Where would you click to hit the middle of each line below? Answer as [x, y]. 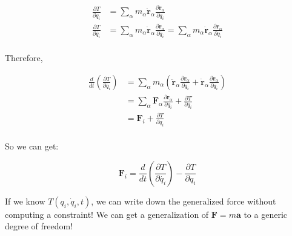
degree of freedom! [39, 226]
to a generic [265, 214]
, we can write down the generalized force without [184, 201]
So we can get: [32, 146]
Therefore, [24, 58]
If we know [25, 201]
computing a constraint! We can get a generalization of [107, 214]
